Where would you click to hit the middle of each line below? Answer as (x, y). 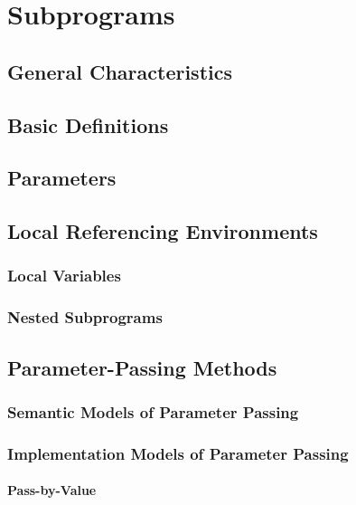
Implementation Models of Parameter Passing (178, 453)
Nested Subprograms (85, 317)
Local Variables (64, 276)
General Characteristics (120, 71)
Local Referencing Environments (163, 231)
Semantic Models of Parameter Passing (153, 411)
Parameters (62, 178)
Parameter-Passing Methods (142, 367)
